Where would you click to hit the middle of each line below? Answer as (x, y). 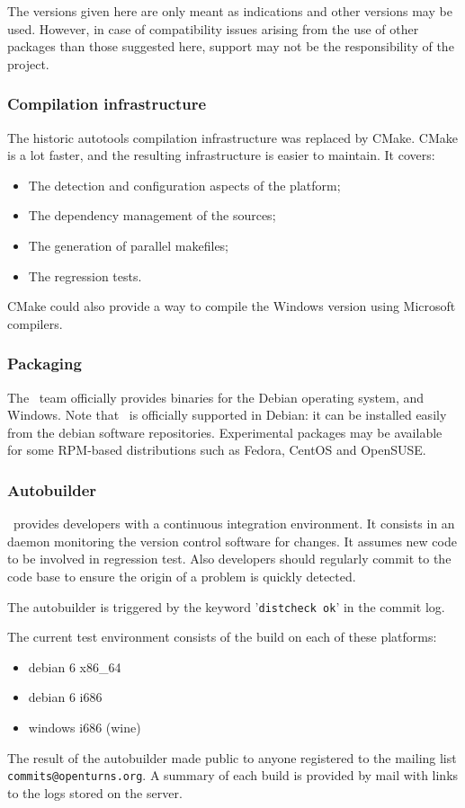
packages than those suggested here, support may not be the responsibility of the (231, 46)
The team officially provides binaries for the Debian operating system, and (216, 397)
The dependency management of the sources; (152, 215)
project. (28, 63)
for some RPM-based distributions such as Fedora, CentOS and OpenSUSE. (217, 450)
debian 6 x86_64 (75, 666)
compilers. (35, 323)
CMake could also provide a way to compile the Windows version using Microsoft (232, 306)
